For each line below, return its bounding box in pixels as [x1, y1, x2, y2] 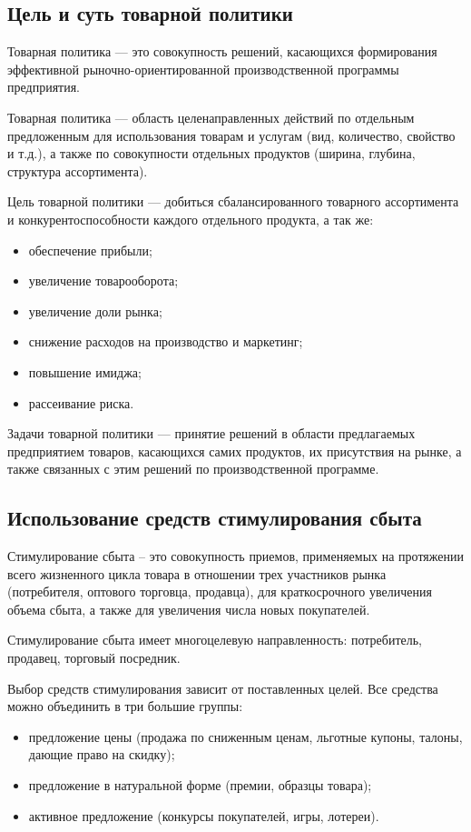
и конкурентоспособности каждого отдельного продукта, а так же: [7, 209, 374, 228]
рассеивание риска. [28, 393, 134, 412]
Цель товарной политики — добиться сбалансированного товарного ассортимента [7, 192, 459, 211]
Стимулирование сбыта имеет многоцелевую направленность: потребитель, [7, 630, 423, 649]
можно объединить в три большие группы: [7, 697, 243, 716]
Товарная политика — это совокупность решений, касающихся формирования [7, 42, 437, 61]
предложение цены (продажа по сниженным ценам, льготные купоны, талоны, [28, 727, 463, 746]
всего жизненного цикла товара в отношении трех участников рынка [7, 564, 387, 583]
